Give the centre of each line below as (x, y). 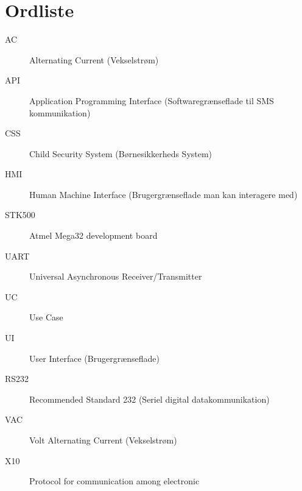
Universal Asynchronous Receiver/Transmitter (116, 276)
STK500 (20, 215)
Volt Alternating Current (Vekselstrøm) (103, 440)
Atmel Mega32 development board (93, 235)
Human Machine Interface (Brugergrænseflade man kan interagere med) (163, 194)
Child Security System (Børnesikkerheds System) (121, 153)
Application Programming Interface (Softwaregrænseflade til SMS (152, 100)
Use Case (46, 317)
